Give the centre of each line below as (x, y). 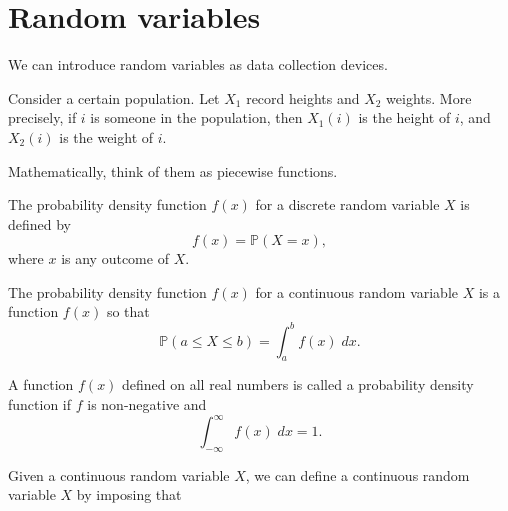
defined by (40, 223)
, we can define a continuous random (357, 474)
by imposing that (129, 494)
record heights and (303, 97)
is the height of (404, 117)
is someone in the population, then (196, 117)
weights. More (429, 97)
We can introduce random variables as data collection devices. (198, 64)
